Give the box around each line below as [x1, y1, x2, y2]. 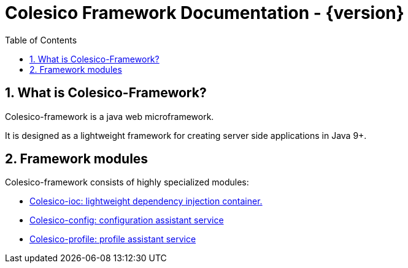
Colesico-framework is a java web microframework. [5, 111, 214, 122]
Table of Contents [5, 34, 77, 45]
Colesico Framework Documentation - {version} [5, 2, 404, 23]
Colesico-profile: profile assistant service [29, 234, 196, 245]
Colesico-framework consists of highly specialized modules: [5, 177, 249, 188]
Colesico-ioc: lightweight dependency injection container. [29, 196, 263, 207]
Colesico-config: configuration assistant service [29, 215, 224, 226]
